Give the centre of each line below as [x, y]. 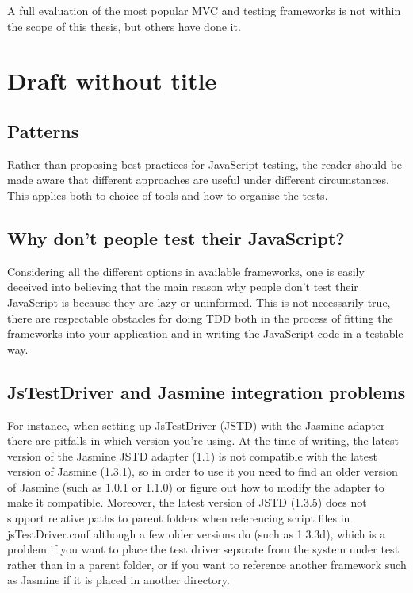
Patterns [43, 130]
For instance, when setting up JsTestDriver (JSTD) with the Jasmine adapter [196, 425]
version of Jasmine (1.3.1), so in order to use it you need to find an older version [203, 471]
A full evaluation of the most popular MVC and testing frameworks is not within [204, 10]
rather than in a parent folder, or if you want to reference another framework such [207, 564]
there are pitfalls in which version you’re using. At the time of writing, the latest [203, 440]
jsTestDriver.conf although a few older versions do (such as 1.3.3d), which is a [197, 533]
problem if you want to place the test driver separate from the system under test [203, 549]
